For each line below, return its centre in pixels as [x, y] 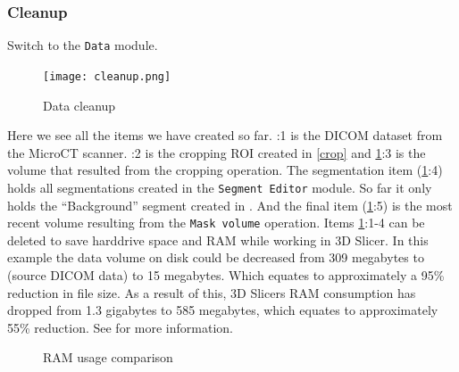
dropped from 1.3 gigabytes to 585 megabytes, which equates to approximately [223, 310]
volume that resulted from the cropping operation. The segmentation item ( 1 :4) [225, 170]
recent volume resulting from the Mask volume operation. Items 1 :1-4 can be [216, 223]
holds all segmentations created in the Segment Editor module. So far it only [220, 187]
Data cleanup [79, 105]
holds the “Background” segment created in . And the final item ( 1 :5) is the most [230, 205]
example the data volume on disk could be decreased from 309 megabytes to [216, 257]
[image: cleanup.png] [107, 76]
